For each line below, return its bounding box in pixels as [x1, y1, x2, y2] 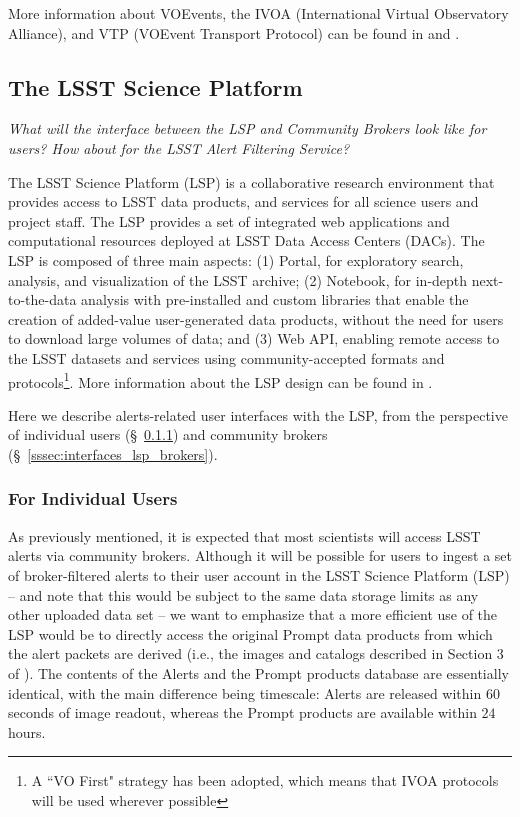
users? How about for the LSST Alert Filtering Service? [8, 137, 350, 158]
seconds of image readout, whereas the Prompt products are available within [8, 702, 477, 723]
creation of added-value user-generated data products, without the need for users [8, 308, 504, 329]
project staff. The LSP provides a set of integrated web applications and [8, 210, 450, 231]
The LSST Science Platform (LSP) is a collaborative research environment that [8, 171, 495, 192]
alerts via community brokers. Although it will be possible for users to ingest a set [8, 545, 513, 566]
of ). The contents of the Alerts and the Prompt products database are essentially [8, 662, 509, 683]
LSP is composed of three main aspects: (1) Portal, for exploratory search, [8, 249, 464, 270]
